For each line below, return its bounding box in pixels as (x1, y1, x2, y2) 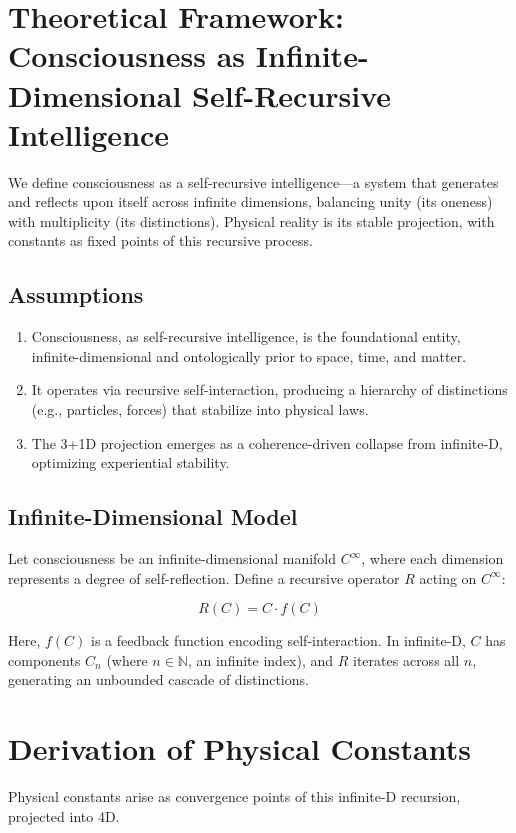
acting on (419, 567, 477, 588)
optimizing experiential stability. (31, 452, 230, 473)
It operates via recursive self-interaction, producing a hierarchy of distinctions (31, 379, 508, 400)
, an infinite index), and (187, 649, 334, 670)
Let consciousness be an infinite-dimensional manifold (8, 548, 337, 569)
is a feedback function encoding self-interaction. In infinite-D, (91, 630, 466, 651)
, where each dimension (361, 548, 504, 569)
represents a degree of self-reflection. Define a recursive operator (8, 567, 400, 588)
